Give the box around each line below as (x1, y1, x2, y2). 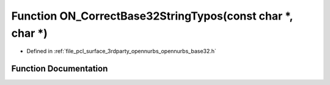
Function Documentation (11, 64, 108, 74)
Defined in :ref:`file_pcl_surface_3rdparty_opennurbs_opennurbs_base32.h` (26, 48, 217, 55)
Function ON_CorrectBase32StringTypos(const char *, (11, 9, 293, 23)
